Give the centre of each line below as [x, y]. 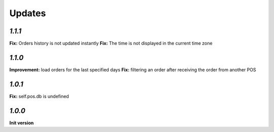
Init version [22, 123]
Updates [28, 13]
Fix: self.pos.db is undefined [39, 96]
